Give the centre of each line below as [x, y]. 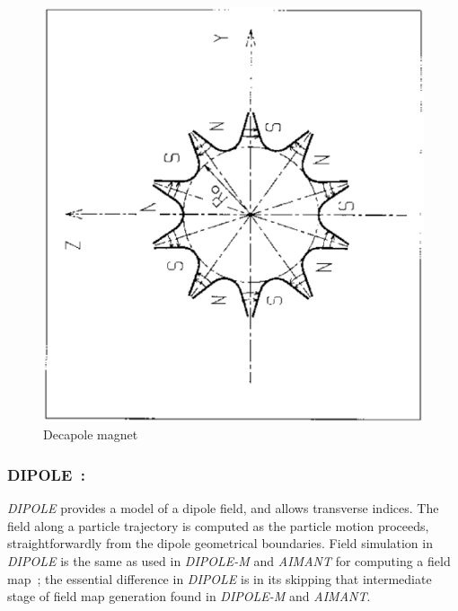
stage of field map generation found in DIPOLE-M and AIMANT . [189, 596]
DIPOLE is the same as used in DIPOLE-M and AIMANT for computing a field [229, 561]
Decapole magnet [91, 434]
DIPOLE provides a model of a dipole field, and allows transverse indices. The [223, 508]
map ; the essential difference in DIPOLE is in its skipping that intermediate [220, 578]
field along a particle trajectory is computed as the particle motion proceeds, [218, 525]
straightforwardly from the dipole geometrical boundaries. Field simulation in [220, 543]
